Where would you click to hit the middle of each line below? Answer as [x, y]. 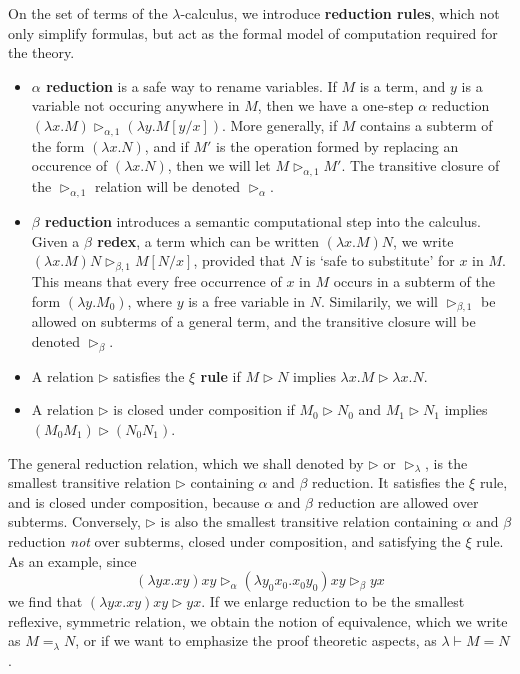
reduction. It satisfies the [388, 482]
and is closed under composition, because [134, 501]
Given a [55, 240]
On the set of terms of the [88, 13]
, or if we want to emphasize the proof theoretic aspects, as [256, 640]
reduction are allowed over [398, 501]
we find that [45, 601]
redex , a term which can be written [208, 240]
